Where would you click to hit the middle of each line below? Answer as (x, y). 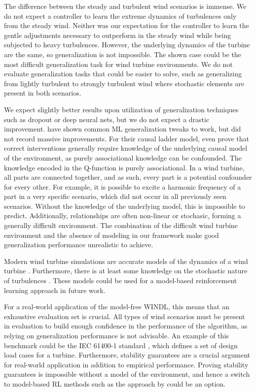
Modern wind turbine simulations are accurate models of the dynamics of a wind (126, 261)
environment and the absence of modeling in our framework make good (111, 235)
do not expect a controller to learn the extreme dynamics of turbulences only (120, 16)
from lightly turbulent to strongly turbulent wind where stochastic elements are (124, 83)
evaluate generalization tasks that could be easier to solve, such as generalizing (123, 74)
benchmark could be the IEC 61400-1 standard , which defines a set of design (121, 345)
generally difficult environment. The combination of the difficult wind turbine (121, 225)
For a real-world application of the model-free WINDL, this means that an (117, 307)
